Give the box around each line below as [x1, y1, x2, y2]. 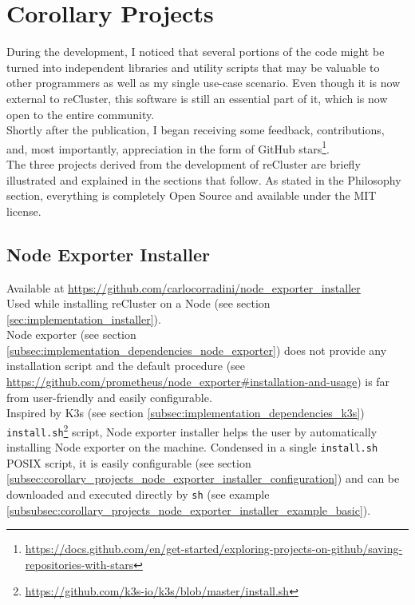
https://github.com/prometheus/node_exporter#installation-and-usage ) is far [6, 373, 390, 390]
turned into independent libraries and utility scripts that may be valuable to [6, 58, 380, 75]
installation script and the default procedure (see [6, 357, 246, 374]
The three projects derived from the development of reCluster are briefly [6, 155, 361, 172]
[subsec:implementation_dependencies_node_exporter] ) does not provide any [6, 341, 387, 358]
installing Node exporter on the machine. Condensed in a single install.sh [6, 439, 378, 456]
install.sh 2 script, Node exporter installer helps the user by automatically [6, 420, 377, 440]
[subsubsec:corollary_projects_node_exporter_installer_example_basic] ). [6, 501, 371, 518]
